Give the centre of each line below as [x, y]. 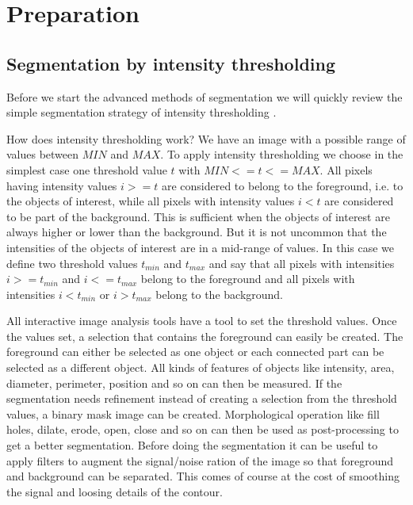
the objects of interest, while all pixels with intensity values [151, 201]
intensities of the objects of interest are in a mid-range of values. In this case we [201, 247]
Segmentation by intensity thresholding [171, 63]
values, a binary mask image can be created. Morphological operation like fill [193, 413]
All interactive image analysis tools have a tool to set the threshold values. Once [202, 321]
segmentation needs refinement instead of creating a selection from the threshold [202, 398]
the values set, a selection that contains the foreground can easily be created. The [205, 336]
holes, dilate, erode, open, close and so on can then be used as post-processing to [203, 429]
